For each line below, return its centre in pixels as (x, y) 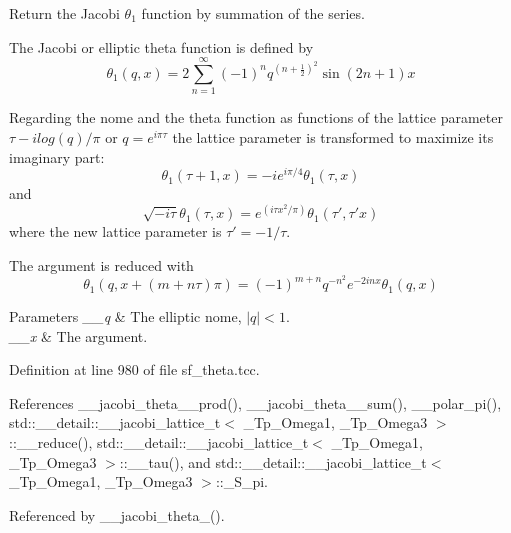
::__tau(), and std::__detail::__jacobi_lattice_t (273, 461)
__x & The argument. (78, 335)
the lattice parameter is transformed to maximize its (333, 136)
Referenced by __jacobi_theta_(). (117, 514)
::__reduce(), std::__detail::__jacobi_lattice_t (159, 442)
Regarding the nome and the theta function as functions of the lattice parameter (256, 117)
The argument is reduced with (101, 264)
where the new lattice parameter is (115, 231)
